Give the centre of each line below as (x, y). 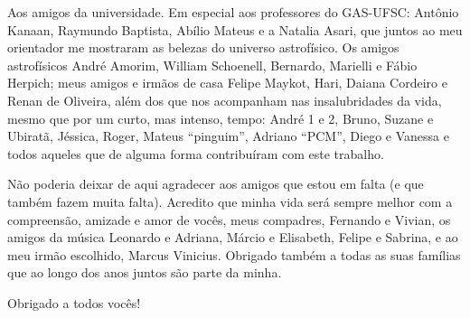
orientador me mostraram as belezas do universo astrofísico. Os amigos (203, 47)
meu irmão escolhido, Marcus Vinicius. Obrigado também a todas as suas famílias (234, 254)
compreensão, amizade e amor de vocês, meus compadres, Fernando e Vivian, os (229, 219)
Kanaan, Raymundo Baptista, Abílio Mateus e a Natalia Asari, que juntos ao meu (235, 29)
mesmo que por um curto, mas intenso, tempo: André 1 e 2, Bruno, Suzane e (221, 118)
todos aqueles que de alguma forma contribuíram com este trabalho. (196, 153)
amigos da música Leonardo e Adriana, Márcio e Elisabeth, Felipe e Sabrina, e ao (233, 237)
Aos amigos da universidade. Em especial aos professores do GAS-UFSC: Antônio (233, 12)
